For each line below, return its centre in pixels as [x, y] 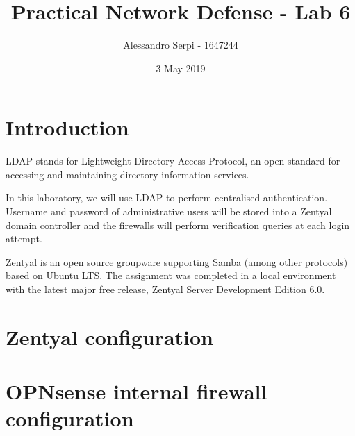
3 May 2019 [181, 68]
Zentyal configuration [110, 336]
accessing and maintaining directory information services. [127, 174]
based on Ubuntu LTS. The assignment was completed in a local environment [171, 275]
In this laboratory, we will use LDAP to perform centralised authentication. [167, 198]
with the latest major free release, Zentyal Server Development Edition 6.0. [165, 289]
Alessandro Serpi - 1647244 [181, 45]
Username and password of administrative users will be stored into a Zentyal [169, 211]
